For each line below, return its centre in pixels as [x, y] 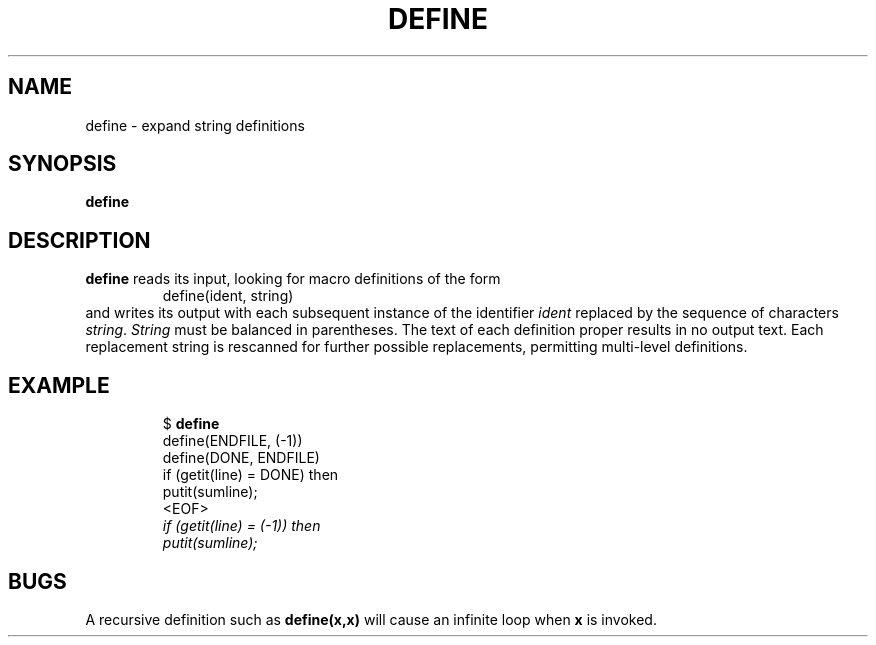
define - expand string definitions [195, 125]
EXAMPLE [59, 385]
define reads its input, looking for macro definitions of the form [293, 279]
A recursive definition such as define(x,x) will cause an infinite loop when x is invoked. [371, 619]
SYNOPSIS [62, 164]
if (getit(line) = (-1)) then [241, 526]
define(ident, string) [228, 296]
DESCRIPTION [79, 240]
